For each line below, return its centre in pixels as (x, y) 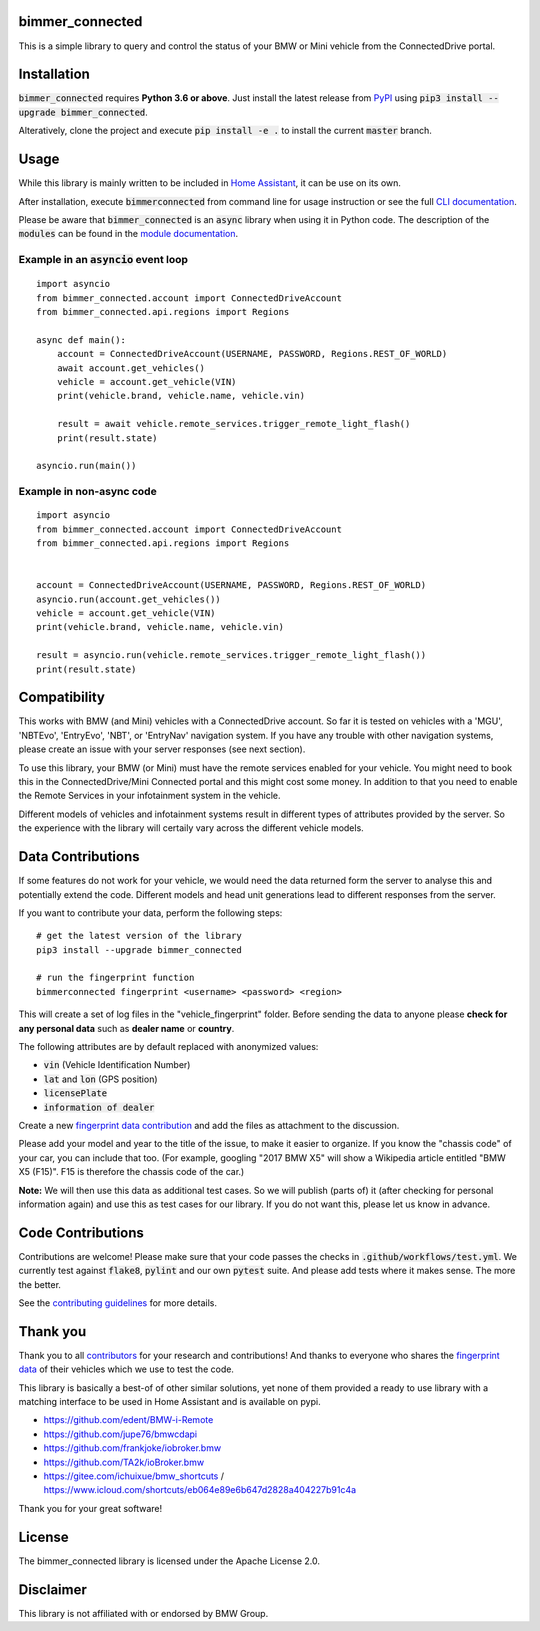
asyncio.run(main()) (86, 466)
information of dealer (99, 1107)
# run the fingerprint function (115, 978)
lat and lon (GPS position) (101, 1079)
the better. (40, 1284)
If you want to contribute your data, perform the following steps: (150, 912)
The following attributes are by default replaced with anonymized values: (168, 1047)
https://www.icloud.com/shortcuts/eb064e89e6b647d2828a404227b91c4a (200, 1490)
